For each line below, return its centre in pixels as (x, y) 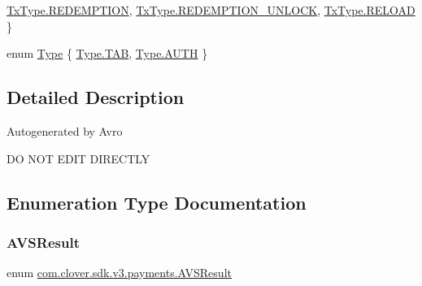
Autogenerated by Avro (65, 130)
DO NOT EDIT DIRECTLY (78, 158)
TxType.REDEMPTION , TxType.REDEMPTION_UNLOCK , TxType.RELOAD (211, 10)
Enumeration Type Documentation (157, 202)
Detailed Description (96, 97)
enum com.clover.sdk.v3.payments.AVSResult (119, 273)
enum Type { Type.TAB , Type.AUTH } (107, 53)
